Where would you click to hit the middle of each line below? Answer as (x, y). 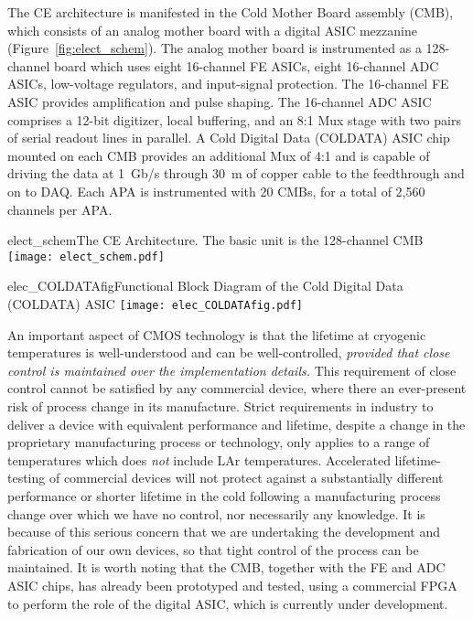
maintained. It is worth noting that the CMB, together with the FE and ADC (226, 567)
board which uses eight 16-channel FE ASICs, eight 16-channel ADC (246, 65)
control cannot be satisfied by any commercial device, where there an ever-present (237, 388)
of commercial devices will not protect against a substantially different (246, 478)
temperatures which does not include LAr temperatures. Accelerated (199, 459)
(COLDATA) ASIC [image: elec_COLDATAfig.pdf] (155, 303)
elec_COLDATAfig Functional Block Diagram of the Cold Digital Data (205, 286)
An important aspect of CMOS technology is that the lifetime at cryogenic (217, 334)
